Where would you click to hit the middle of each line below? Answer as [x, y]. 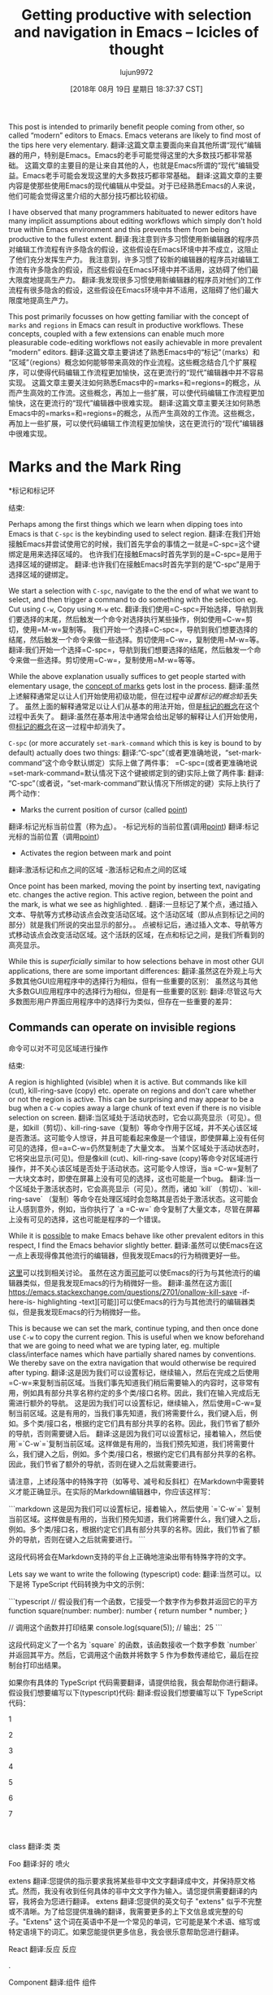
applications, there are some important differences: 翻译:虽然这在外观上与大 [135, 971]
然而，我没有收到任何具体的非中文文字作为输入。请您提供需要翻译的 [136, 1891]
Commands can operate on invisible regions [122, 1028]
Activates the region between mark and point [96, 853]
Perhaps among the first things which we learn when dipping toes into [126, 524]
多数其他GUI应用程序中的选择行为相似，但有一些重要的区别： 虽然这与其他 [133, 981]
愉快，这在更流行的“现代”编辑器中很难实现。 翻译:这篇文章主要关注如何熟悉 [135, 403]
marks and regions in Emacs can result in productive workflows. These [126, 325]
